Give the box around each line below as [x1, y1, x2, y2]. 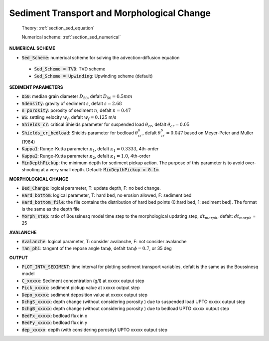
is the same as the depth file [21, 206, 80, 212]
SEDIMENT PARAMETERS [9, 84, 63, 90]
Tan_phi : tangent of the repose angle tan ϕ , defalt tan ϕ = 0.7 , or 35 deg [21, 245, 172, 252]
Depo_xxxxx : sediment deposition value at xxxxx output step [21, 292, 148, 298]
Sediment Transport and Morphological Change [9, 7, 211, 18]
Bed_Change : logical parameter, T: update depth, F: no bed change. [21, 185, 161, 191]
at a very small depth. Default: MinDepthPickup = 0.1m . [40, 167, 160, 173]
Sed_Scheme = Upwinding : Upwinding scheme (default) [34, 73, 153, 79]
